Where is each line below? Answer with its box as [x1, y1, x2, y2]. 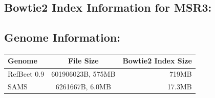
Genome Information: [4, 29, 120, 45]
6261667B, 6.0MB [55, 81, 111, 92]
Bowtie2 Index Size [122, 55, 192, 66]
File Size [68, 55, 99, 66]
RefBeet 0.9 [8, 69, 45, 79]
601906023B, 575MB [51, 69, 116, 79]
